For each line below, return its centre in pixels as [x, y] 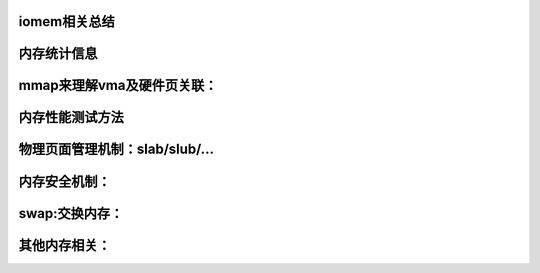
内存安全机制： [64, 181]
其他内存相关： [64, 245]
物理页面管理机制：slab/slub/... [116, 149]
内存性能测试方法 [71, 117]
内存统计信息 [58, 53]
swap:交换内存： [71, 213]
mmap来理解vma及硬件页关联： [118, 85]
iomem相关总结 [66, 21]
